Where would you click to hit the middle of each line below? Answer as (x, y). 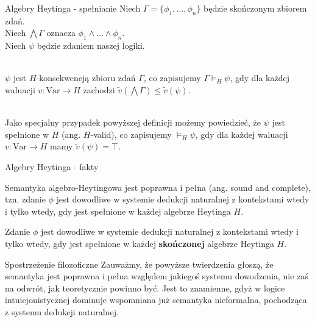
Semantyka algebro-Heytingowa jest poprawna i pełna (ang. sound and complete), (158, 187)
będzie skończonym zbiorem (255, 8)
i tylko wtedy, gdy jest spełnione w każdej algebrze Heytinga (118, 211)
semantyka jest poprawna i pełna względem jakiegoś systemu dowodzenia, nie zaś (157, 276)
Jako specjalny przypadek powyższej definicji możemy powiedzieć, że (133, 122)
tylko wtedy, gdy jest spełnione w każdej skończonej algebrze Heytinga (140, 243)
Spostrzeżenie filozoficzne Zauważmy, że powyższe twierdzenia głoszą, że (139, 264)
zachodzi (99, 89)
